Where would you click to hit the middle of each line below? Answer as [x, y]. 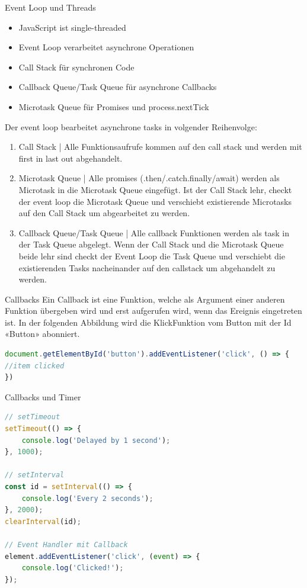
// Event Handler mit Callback [66, 544]
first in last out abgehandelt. [71, 158]
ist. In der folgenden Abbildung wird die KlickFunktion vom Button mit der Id [148, 322]
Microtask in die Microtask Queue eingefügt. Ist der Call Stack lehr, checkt [155, 189]
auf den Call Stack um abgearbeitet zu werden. [104, 213]
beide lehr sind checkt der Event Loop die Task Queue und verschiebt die [152, 256]
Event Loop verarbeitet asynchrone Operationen [106, 47]
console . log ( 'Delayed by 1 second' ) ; [96, 440]
